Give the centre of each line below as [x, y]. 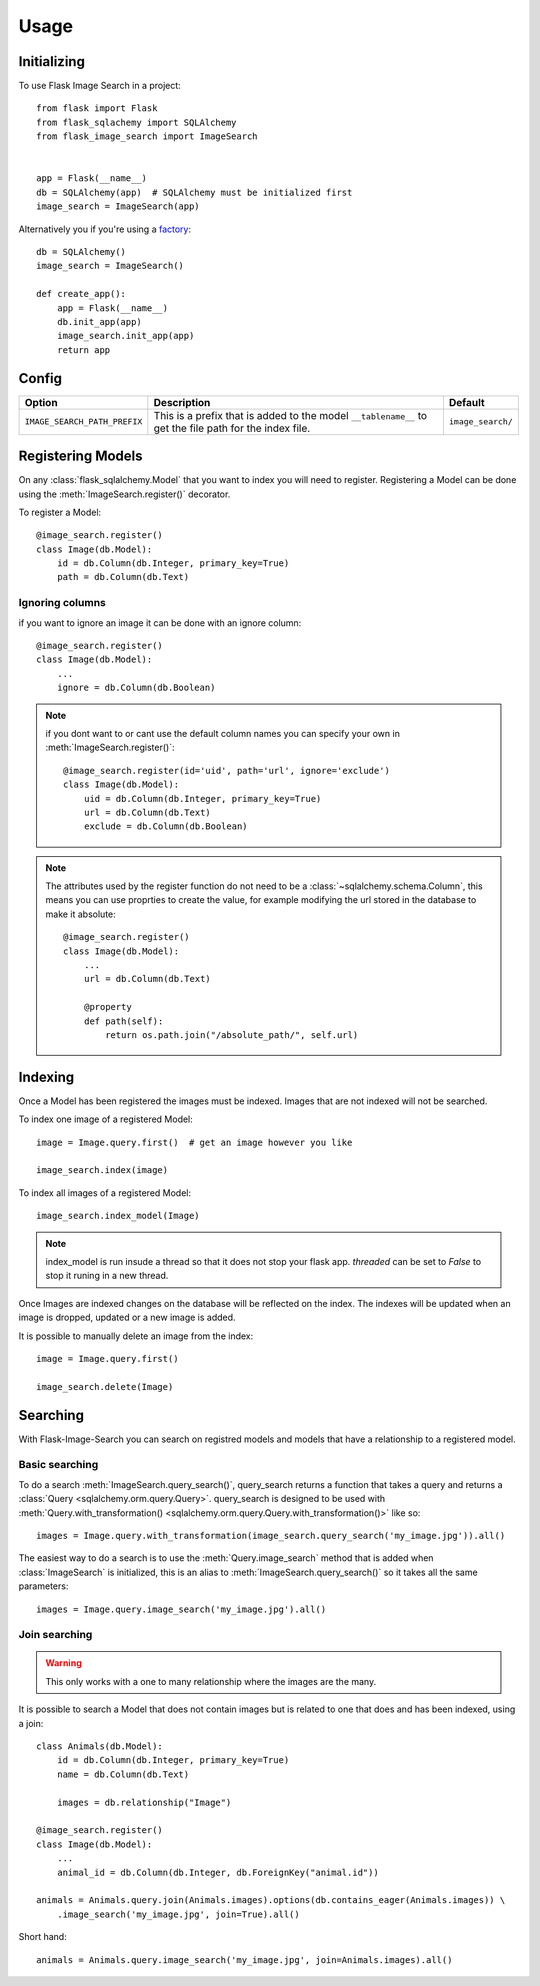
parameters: [43, 1586]
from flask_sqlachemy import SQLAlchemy [136, 122]
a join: [31, 1723]
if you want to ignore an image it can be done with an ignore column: [160, 622]
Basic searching [58, 1465]
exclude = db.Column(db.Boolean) [166, 826]
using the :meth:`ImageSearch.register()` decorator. [124, 494]
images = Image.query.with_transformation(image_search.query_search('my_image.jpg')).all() [271, 1535]
